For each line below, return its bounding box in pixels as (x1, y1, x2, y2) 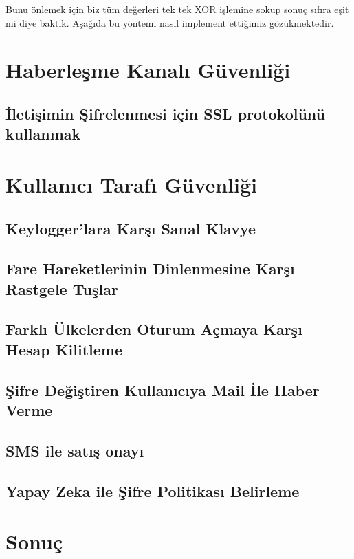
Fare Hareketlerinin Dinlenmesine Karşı (5, 258, 295, 279)
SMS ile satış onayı (5, 439, 144, 461)
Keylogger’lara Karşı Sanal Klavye (5, 217, 256, 239)
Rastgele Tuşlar (5, 278, 118, 299)
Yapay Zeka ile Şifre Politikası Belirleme (5, 480, 300, 501)
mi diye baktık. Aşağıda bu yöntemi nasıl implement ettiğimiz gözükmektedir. (5, 15, 334, 30)
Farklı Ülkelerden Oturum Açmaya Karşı (5, 318, 302, 340)
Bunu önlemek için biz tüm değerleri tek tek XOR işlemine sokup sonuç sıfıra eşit (5, 2, 349, 16)
